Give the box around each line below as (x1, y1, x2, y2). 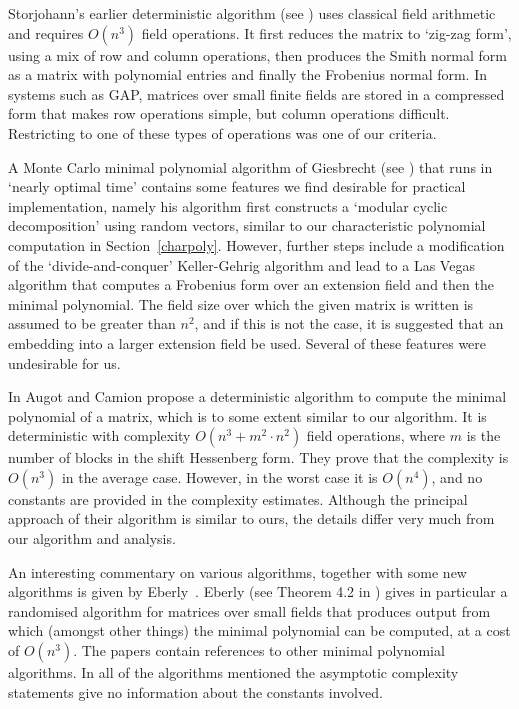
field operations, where (306, 425, 446, 446)
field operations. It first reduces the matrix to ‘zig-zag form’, (141, 22, 512, 43)
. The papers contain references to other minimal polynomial (73, 640, 445, 661)
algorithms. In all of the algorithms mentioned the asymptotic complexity (8, 662, 459, 683)
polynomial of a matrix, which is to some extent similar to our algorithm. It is (8, 405, 487, 426)
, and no (431, 466, 483, 487)
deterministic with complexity (8, 425, 191, 446)
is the (466, 425, 501, 446)
